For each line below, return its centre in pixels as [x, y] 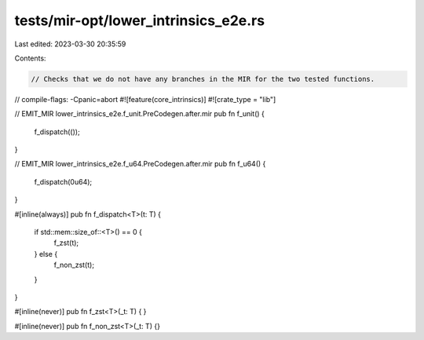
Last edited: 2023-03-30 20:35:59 [70, 44]
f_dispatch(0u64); [63, 181]
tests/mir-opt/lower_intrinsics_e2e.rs [140, 20]
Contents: [30, 58]
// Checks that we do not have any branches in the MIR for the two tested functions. [203, 79]
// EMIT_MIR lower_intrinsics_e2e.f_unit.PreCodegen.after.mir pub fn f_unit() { [139, 114]
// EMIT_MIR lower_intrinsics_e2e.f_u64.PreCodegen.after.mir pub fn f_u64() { [140, 164]
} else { [46, 254]
